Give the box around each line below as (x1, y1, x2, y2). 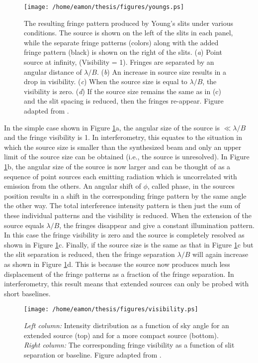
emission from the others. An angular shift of (4, 181, 141, 191)
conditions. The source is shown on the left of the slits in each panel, (24, 27, 233, 38)
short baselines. (4, 288, 51, 298)
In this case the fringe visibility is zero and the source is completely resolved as (4, 230, 245, 240)
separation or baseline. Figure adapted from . (24, 349, 162, 360)
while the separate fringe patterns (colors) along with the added (24, 37, 219, 47)
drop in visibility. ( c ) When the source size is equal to (24, 76, 187, 87)
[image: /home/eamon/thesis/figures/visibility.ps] (24, 306, 198, 313)
